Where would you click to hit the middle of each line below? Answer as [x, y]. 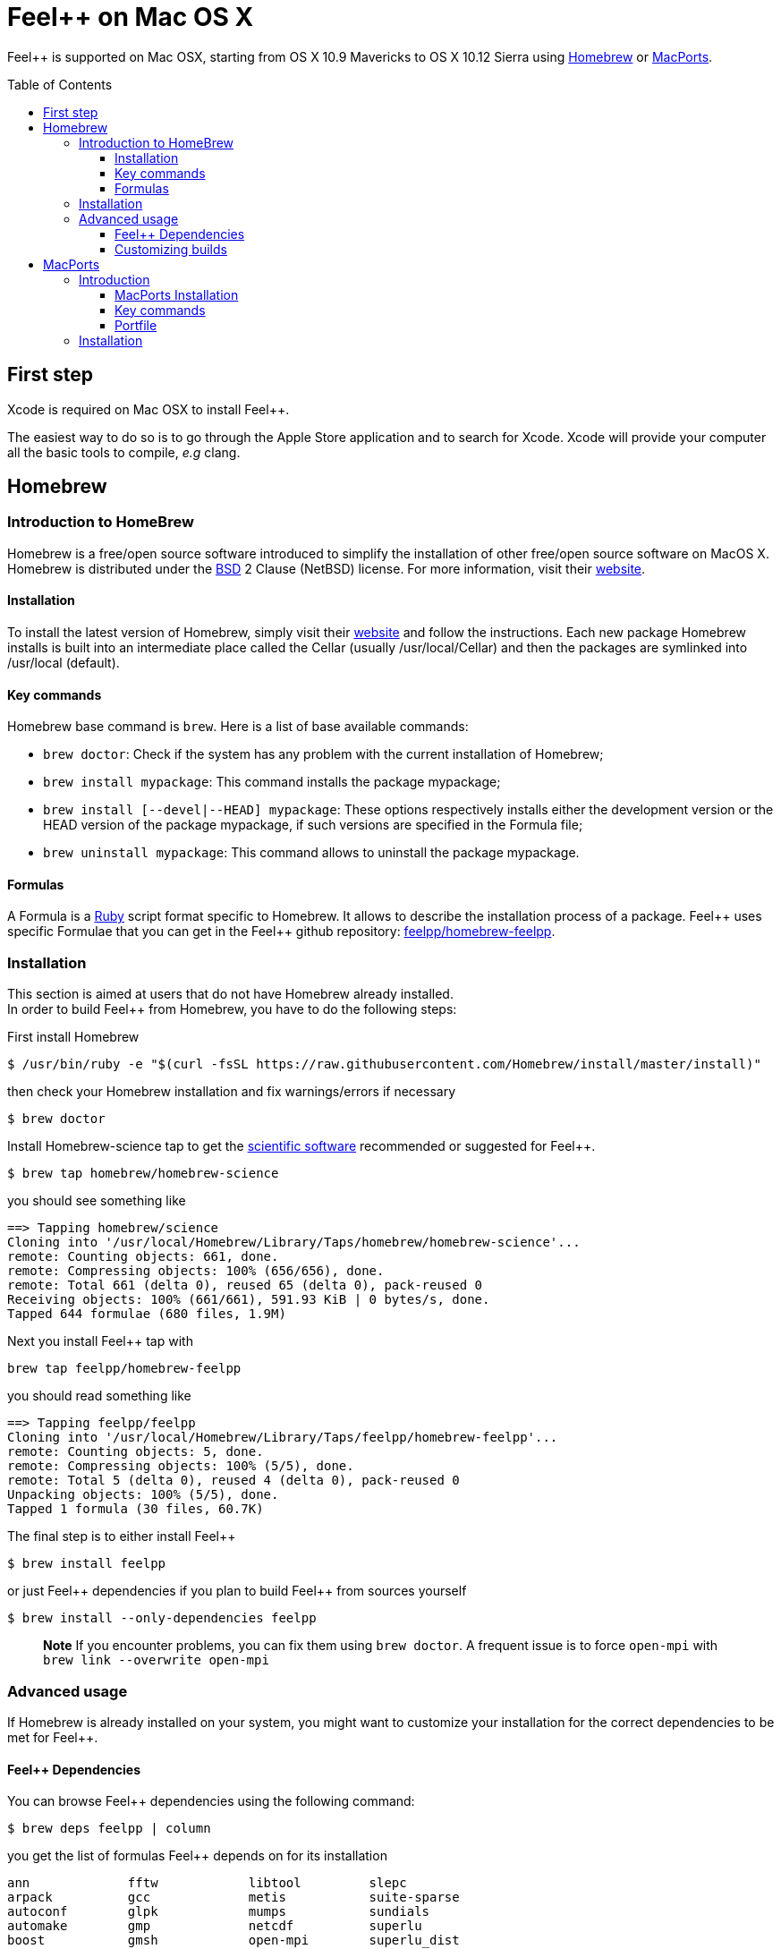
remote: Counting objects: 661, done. [143, 1257]
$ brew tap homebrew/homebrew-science [143, 1174]
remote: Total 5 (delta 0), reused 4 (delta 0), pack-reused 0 [233, 1481]
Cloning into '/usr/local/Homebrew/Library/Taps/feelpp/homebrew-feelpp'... [283, 1438]
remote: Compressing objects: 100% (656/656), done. [196, 1271]
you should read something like [99, 1396]
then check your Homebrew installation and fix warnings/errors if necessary [232, 1092]
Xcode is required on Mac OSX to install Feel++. [149, 409]
